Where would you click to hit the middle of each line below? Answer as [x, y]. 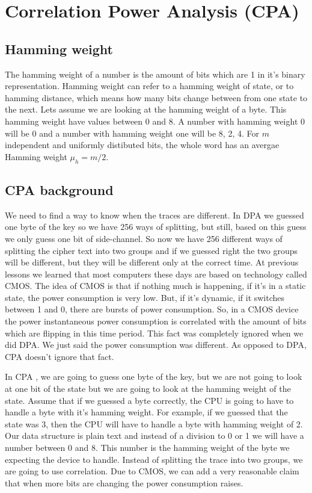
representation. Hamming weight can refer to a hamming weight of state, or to [149, 86]
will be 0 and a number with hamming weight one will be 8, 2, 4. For [132, 133]
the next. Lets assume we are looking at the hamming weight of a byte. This [146, 109]
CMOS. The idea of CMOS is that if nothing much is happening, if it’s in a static [155, 286]
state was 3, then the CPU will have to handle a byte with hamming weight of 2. [154, 423]
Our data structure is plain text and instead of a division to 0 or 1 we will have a [154, 436]
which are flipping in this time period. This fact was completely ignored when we [154, 333]
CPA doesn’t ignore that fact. [60, 356]
